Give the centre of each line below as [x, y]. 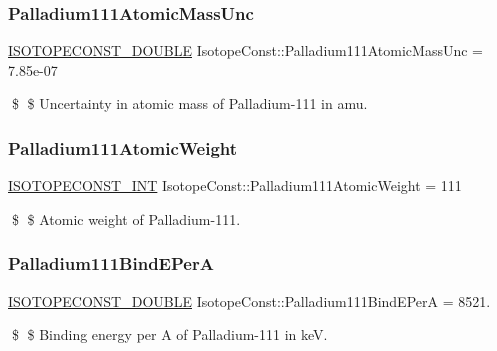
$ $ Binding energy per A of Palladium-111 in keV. [169, 334]
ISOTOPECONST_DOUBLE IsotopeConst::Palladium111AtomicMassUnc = [245, 50]
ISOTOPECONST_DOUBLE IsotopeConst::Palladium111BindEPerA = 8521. [249, 300]
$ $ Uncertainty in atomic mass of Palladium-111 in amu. [189, 103]
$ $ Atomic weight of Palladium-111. [126, 218]
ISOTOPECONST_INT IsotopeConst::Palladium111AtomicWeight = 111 [235, 185]
